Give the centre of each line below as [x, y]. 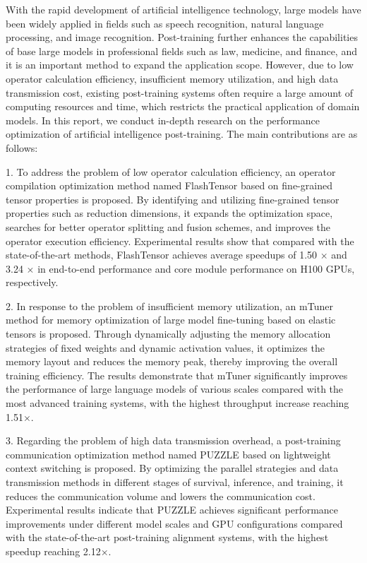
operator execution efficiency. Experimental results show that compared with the [180, 241]
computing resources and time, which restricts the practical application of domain [183, 106]
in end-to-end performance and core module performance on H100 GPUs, [196, 268]
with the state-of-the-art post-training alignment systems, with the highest [167, 537]
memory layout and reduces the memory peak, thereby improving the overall [172, 361]
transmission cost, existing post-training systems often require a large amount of [180, 92]
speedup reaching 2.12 [53, 551]
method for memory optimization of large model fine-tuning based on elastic [171, 320]
